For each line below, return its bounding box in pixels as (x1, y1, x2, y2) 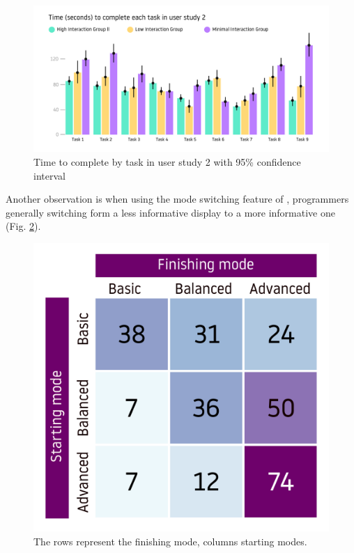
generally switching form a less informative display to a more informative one (6, 205, 335, 219)
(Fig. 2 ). (6, 219, 41, 233)
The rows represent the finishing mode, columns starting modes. (33, 533, 307, 548)
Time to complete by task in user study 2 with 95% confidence (33, 154, 301, 169)
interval (33, 168, 66, 182)
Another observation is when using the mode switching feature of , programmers (6, 192, 349, 206)
